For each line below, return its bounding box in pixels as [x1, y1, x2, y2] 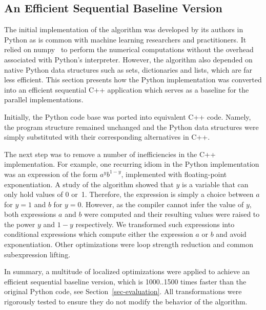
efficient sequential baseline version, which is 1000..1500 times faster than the [4, 276, 247, 286]
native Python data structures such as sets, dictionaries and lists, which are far [4, 64, 253, 75]
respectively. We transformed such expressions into [75, 218, 235, 229]
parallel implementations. [4, 94, 84, 105]
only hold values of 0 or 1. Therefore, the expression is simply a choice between [4, 189, 254, 200]
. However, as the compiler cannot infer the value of [81, 198, 244, 209]
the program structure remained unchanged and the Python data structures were [4, 121, 259, 132]
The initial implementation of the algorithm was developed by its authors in [4, 24, 243, 35]
